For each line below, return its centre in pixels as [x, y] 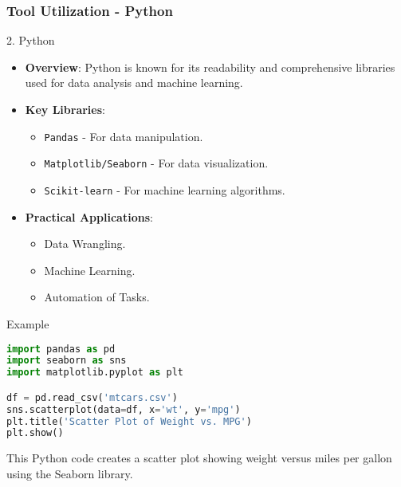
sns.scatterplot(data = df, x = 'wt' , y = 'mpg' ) [124, 409]
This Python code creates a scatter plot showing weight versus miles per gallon [199, 458]
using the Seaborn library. [70, 473]
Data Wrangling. [85, 243]
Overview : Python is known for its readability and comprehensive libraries [210, 67]
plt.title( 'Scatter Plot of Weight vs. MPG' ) [129, 421]
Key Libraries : [65, 109]
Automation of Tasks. [97, 297]
